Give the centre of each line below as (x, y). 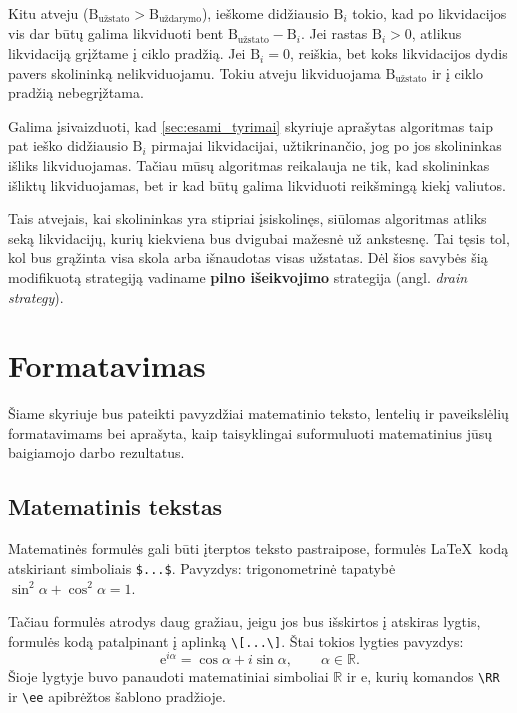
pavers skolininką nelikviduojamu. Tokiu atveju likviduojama (194, 72)
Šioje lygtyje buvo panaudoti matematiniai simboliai (168, 676)
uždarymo (180, 19)
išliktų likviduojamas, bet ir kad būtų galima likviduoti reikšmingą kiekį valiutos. (257, 184)
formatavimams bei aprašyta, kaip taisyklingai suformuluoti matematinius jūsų (250, 432)
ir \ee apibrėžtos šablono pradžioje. (117, 696)
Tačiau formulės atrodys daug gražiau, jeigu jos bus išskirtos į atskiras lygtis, (244, 621)
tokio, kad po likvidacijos (429, 13)
